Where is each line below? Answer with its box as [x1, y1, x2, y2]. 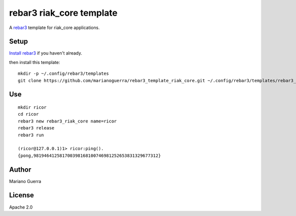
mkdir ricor [18, 105, 47, 110]
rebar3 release [18, 125, 55, 131]
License [9, 191, 34, 199]
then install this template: [9, 59, 60, 65]
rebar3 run [18, 132, 44, 138]
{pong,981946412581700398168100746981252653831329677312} [18, 153, 161, 158]
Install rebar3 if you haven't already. [9, 50, 82, 56]
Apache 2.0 [9, 204, 33, 210]
